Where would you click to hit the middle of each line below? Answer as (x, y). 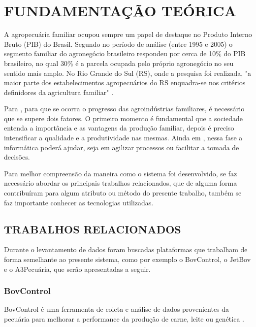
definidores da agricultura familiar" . (59, 92)
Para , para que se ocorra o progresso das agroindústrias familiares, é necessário (124, 109)
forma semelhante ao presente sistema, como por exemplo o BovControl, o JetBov (128, 259)
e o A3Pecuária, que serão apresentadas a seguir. (77, 269)
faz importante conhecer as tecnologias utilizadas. (79, 202)
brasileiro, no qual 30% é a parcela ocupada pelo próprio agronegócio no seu (119, 63)
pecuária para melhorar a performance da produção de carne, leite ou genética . (124, 319)
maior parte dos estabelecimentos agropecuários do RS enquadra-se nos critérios (125, 82)
